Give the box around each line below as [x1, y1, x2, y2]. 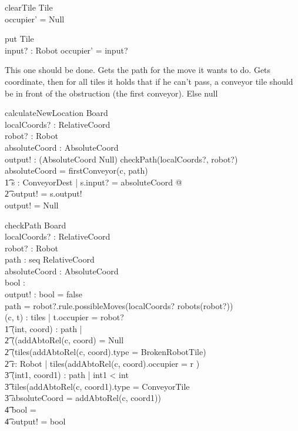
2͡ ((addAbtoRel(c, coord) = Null [5, 334, 124, 346]
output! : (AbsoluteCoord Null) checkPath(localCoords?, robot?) [5, 152, 238, 165]
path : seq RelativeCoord [5, 253, 95, 266]
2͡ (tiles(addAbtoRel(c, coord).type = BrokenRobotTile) [5, 346, 206, 358]
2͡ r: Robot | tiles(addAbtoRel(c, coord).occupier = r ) [5, 357, 200, 369]
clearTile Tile [5, 1, 53, 13]
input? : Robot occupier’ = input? [5, 44, 128, 56]
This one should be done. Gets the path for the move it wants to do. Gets [5, 64, 271, 76]
